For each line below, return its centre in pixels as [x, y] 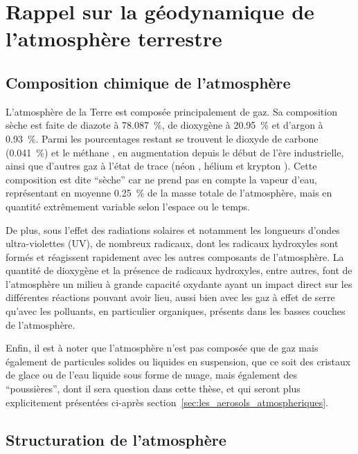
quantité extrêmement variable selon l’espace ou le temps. [128, 206]
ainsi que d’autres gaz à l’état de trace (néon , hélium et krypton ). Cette [161, 166]
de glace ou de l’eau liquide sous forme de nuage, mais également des [152, 375]
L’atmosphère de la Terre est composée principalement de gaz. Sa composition [171, 111]
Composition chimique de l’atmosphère [148, 82]
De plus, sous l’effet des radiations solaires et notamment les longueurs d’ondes [173, 229]
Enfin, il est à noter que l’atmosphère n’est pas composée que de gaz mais [162, 348]
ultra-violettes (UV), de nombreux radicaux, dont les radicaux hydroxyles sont [172, 243]
